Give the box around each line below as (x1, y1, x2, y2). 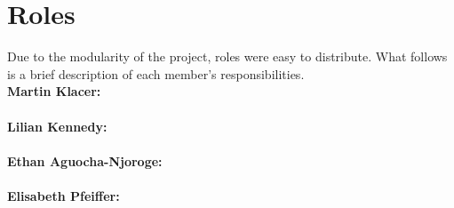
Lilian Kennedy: (7, 116, 108, 135)
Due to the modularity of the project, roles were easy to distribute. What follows (7, 47, 448, 66)
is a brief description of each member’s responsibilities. (7, 64, 305, 83)
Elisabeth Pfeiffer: (7, 186, 120, 204)
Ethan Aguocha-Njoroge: (7, 151, 163, 170)
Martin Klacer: (7, 82, 101, 100)
